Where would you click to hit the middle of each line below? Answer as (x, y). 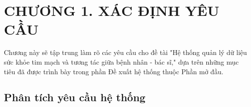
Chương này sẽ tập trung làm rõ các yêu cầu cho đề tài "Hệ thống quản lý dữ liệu (125, 52)
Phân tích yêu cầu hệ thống (75, 97)
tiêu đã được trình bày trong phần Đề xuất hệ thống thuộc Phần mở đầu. (114, 71)
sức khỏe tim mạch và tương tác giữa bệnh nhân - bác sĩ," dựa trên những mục (121, 61)
